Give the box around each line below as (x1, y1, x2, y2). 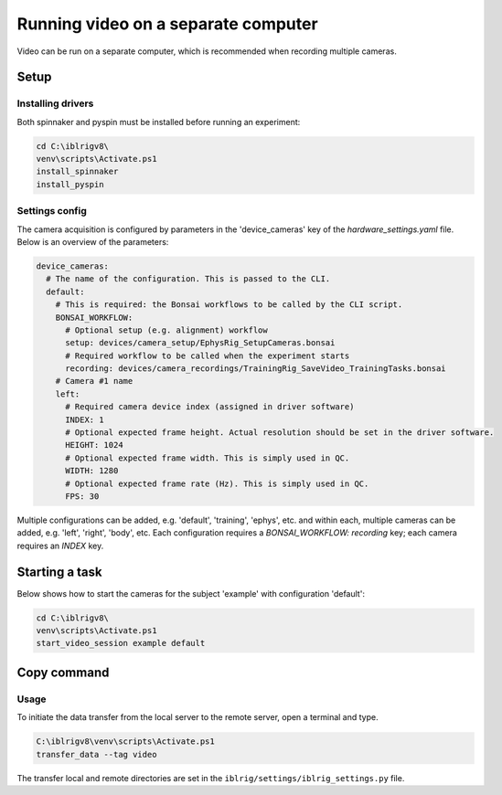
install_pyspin (36, 179, 104, 189)
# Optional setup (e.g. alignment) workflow (65, 324, 269, 335)
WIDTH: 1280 (65, 466, 119, 476)
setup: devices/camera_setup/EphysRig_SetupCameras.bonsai (65, 338, 336, 348)
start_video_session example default (36, 638, 206, 649)
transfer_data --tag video (36, 749, 157, 759)
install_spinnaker (36, 166, 119, 177)
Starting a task (16, 564, 102, 579)
